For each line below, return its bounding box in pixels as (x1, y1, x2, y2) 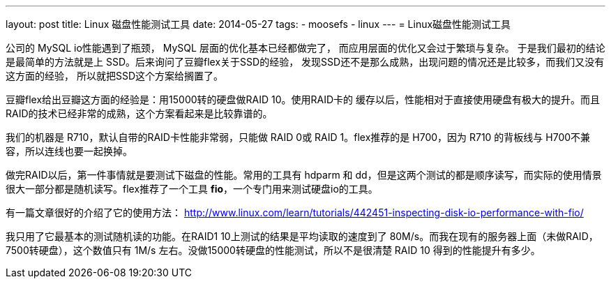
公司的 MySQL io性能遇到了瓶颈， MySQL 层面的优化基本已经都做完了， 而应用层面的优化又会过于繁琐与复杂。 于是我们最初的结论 (6, 42, 605, 54)
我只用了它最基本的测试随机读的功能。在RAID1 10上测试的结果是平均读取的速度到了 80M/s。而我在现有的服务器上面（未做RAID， (6, 230, 598, 242)
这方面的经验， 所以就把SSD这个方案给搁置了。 (6, 70, 224, 82)
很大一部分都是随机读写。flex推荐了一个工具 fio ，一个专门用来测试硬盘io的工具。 (6, 183, 378, 195)
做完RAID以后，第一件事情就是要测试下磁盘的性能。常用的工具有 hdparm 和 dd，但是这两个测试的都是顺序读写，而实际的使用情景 (6, 169, 602, 181)
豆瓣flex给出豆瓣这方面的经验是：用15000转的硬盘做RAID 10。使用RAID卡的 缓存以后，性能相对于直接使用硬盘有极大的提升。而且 (6, 94, 601, 105)
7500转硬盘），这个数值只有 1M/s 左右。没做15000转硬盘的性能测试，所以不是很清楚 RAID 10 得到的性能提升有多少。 (6, 244, 541, 256)
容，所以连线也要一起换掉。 (6, 145, 133, 157)
